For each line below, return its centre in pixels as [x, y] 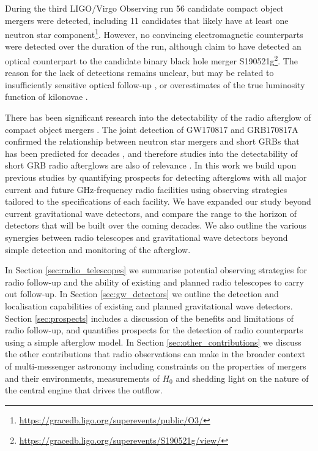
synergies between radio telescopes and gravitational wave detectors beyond [146, 237]
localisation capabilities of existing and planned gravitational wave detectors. [149, 305]
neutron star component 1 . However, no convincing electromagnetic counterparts [154, 33]
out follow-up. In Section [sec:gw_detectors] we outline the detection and [142, 294]
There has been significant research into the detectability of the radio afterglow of [158, 117]
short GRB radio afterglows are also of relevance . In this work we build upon [151, 165]
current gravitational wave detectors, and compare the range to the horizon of [151, 213]
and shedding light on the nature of [242, 378]
